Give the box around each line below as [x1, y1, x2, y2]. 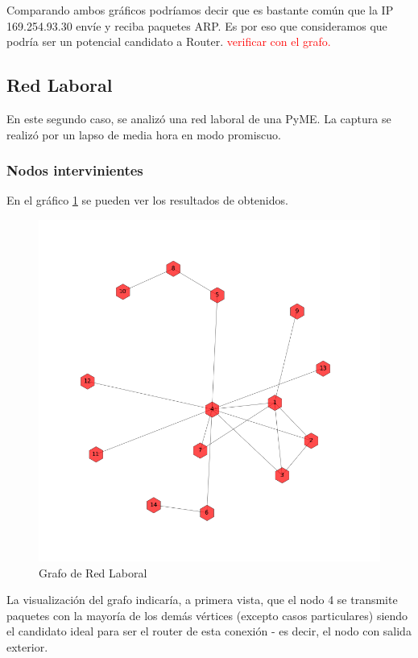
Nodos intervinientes [6, 160, 143, 180]
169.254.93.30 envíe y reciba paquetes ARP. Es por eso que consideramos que [6, 17, 387, 34]
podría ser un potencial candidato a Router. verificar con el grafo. [6, 33, 331, 50]
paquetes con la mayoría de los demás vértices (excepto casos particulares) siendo [6, 606, 408, 623]
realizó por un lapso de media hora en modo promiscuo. [6, 126, 281, 143]
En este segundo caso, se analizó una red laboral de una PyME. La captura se [6, 110, 391, 126]
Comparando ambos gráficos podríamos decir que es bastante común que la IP [6, 2, 394, 18]
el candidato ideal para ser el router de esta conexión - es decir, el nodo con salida [6, 623, 412, 639]
